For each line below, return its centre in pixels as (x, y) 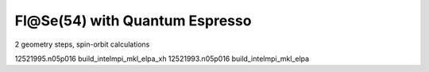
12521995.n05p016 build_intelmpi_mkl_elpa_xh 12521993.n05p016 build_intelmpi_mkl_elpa (162, 59)
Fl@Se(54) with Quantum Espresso (133, 21)
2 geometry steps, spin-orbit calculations (82, 44)
